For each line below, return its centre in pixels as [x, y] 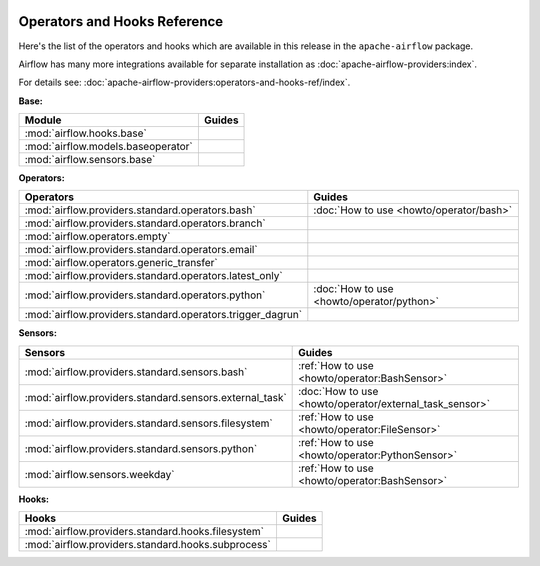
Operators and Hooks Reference [121, 21]
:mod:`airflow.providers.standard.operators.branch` [145, 223]
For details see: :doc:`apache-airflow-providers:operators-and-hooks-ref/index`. [184, 82]
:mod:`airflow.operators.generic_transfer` [121, 263]
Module [43, 120]
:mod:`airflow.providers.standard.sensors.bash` [136, 372]
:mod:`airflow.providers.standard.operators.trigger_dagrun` [163, 315]
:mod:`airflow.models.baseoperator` [109, 147]
